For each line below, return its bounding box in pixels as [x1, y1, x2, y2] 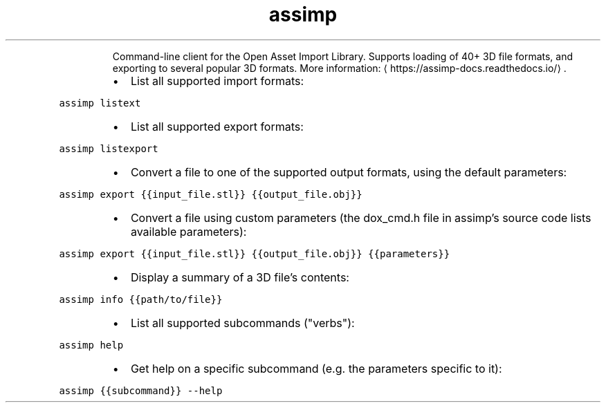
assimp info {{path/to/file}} [59, 293, 223, 305]
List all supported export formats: [130, 119, 304, 133]
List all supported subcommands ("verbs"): [130, 315, 355, 330]
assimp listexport [59, 142, 158, 154]
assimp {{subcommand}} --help [59, 384, 223, 396]
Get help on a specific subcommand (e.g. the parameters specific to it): [130, 361, 502, 375]
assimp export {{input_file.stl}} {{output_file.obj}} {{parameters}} [59, 248, 450, 259]
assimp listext [59, 97, 141, 109]
